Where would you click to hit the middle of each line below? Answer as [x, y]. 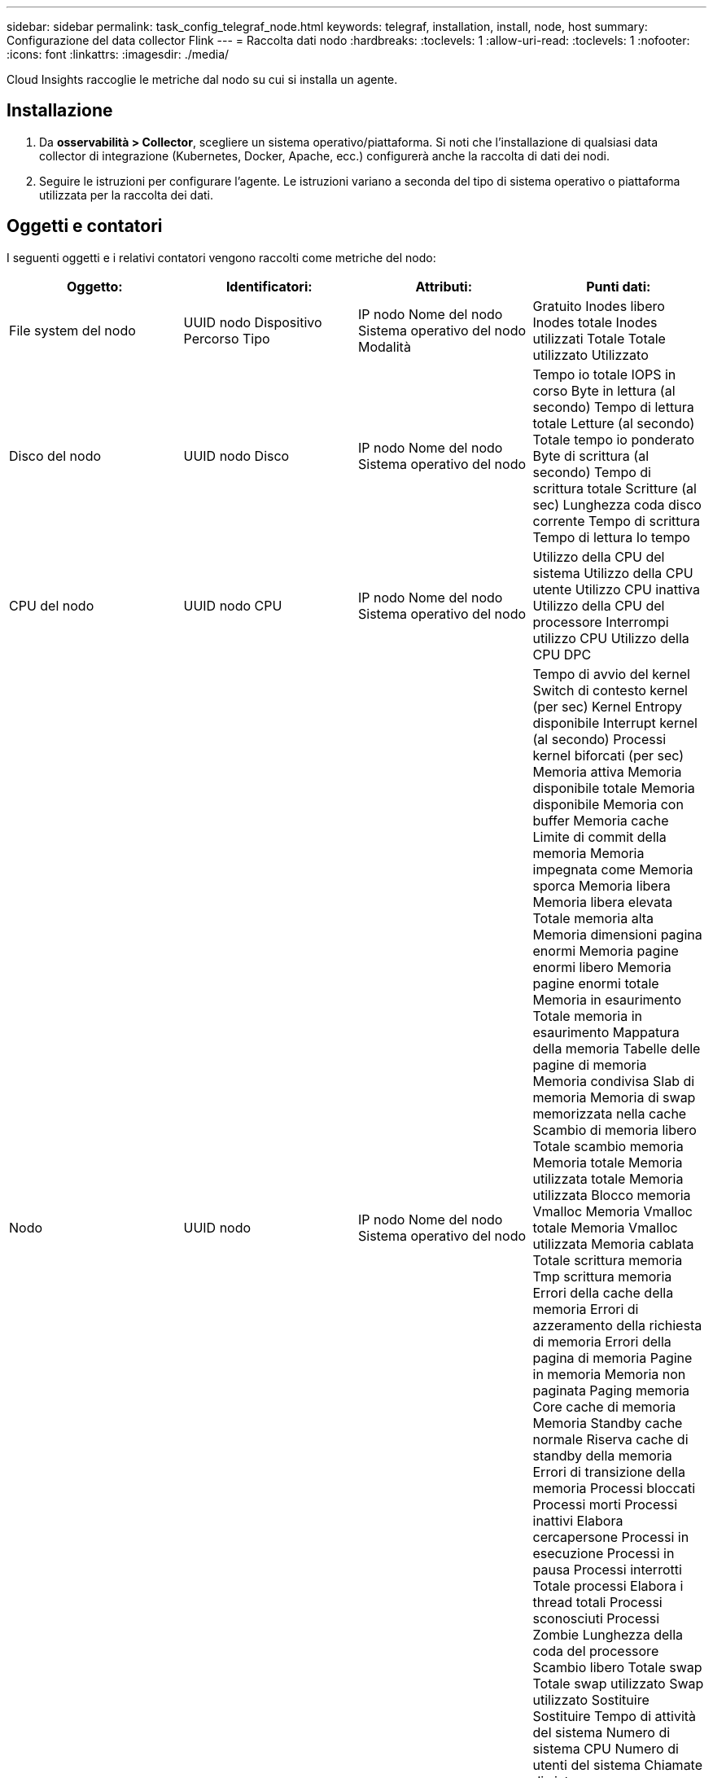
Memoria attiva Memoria [607, 771]
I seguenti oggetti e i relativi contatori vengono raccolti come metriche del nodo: [221, 257]
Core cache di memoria [604, 1406]
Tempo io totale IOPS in [604, 374]
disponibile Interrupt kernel [615, 723]
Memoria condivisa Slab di [614, 1081]
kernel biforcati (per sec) [608, 755]
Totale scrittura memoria [608, 1260]
